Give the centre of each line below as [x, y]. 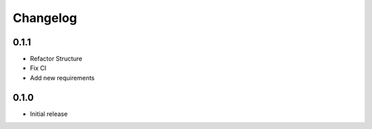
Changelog [45, 18]
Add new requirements [62, 78]
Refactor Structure [56, 59]
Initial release [49, 114]
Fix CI [38, 68]
